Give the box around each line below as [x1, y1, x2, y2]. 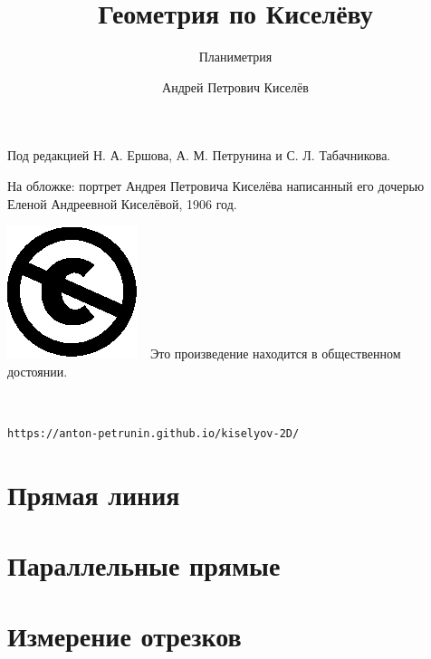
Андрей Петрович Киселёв [162, 77, 309, 96]
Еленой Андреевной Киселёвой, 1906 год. [7, 194, 237, 213]
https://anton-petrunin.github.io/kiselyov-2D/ [7, 426, 300, 440]
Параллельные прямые [7, 547, 281, 584]
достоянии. [7, 361, 68, 380]
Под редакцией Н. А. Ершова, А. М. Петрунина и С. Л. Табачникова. [7, 146, 391, 165]
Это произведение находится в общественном [149, 344, 401, 363]
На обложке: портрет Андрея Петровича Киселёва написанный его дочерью [7, 176, 425, 195]
